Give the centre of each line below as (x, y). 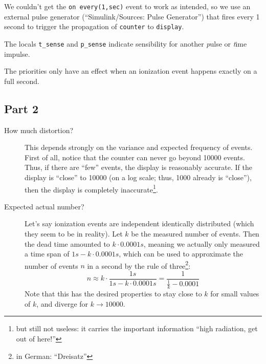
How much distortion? (39, 130)
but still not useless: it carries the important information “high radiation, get (137, 328)
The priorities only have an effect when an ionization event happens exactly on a (131, 71)
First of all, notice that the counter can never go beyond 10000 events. (135, 157)
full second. (22, 81)
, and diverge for (62, 303)
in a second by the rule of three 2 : (139, 265)
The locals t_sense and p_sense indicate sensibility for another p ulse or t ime (126, 43)
